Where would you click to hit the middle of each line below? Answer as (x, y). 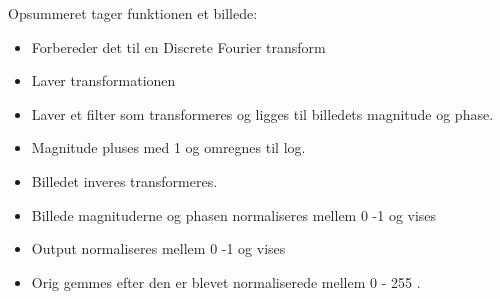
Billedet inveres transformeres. (124, 180)
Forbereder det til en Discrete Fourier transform (178, 46)
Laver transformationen (103, 80)
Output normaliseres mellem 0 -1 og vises (158, 248)
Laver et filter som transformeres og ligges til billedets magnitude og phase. (262, 113)
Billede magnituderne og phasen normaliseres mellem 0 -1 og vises (234, 214)
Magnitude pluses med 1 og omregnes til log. (168, 147)
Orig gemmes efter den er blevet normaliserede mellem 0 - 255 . (226, 281)
